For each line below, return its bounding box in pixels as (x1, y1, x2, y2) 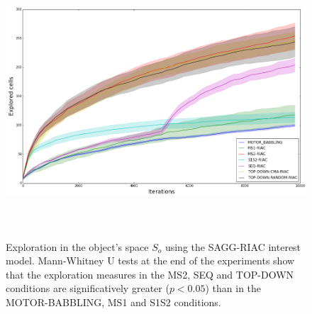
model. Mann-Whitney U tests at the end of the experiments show (6, 253, 295, 268)
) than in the (205, 281, 262, 296)
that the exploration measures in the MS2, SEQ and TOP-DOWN (6, 267, 294, 281)
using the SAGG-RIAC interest (165, 239, 301, 254)
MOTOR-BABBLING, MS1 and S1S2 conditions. (6, 294, 221, 309)
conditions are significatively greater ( (6, 281, 169, 296)
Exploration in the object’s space (6, 239, 149, 254)
